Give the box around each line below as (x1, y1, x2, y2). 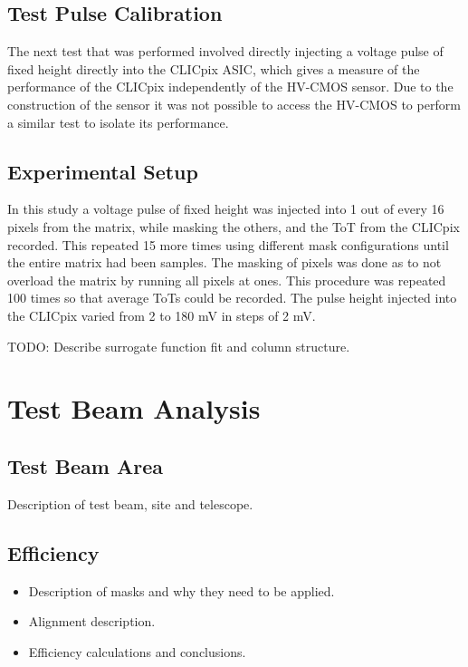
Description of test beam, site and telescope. (7, 494, 253, 513)
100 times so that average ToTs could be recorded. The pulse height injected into (7, 288, 457, 307)
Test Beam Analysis (7, 390, 261, 427)
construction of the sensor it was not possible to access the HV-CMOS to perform (7, 94, 461, 113)
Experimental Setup (7, 157, 198, 185)
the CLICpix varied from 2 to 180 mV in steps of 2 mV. (7, 305, 316, 324)
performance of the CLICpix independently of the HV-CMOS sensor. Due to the (7, 77, 454, 96)
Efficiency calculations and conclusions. (28, 642, 246, 661)
